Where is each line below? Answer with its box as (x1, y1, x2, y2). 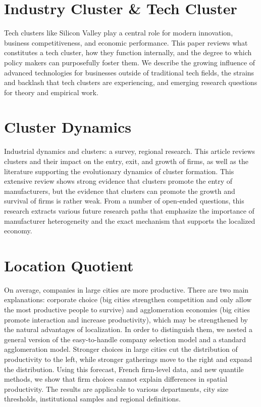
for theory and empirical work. (4, 87, 98, 97)
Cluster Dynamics (4, 116, 132, 137)
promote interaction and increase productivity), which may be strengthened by (4, 314, 248, 324)
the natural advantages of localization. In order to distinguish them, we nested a (4, 324, 252, 335)
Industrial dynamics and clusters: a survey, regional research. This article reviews (4, 146, 255, 156)
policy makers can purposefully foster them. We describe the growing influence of (4, 57, 255, 67)
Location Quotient (4, 255, 134, 275)
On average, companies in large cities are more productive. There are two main (4, 284, 249, 295)
